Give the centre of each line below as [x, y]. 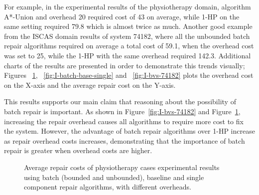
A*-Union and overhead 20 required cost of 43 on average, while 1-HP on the [122, 16]
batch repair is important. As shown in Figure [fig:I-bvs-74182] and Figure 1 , [122, 111]
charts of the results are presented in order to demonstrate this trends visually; [125, 65]
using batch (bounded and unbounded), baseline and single [114, 177]
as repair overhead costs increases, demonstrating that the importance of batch [125, 140]
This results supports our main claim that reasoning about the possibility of [120, 101]
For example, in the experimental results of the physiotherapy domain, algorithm [128, 6]
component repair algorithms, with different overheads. [108, 187]
